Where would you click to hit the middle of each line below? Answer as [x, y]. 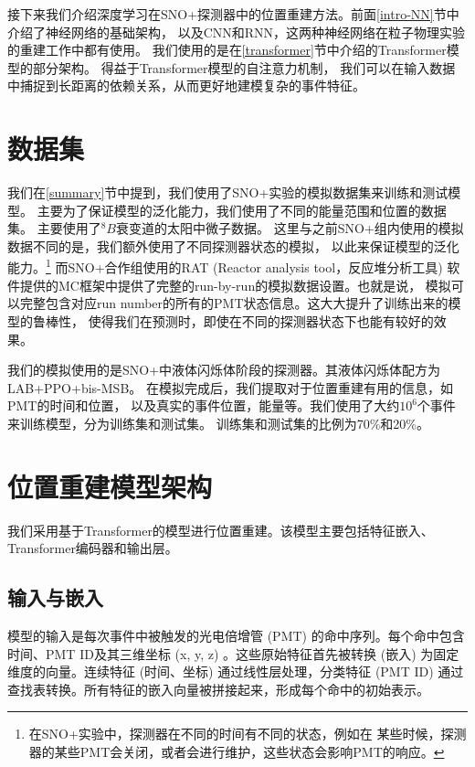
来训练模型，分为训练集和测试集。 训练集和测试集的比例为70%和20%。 [218, 423]
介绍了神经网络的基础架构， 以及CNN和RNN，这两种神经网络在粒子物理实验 [237, 32]
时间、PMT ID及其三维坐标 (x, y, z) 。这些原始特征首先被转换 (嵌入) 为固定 [233, 653]
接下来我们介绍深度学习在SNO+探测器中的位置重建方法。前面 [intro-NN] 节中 [233, 14]
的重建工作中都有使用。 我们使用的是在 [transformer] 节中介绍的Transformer [227, 50]
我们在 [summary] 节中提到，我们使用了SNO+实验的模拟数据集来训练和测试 [228, 192]
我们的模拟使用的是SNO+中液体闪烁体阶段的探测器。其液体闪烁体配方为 [224, 370]
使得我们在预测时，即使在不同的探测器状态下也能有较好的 [261, 320]
